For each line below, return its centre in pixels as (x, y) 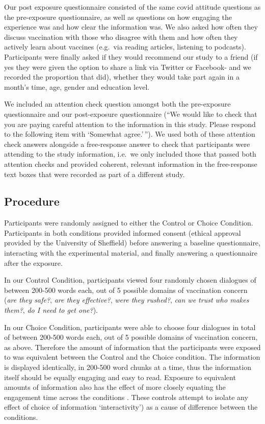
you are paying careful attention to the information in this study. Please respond (130, 124)
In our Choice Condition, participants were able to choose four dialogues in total (130, 327)
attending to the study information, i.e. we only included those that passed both (130, 154)
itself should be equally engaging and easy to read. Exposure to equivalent (120, 377)
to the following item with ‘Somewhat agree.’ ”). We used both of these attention (130, 134)
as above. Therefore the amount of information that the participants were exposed (132, 347)
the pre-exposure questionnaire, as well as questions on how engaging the (118, 17)
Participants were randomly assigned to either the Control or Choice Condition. (129, 223)
